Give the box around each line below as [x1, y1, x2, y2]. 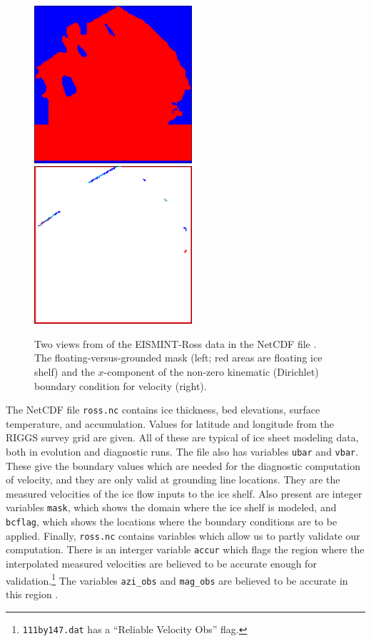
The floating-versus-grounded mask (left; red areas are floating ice [34, 350, 322, 365]
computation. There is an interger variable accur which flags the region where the [6, 542, 365, 557]
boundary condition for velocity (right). [34, 378, 207, 393]
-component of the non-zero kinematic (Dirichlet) [103, 364, 319, 379]
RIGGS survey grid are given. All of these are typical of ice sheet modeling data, [6, 430, 359, 445]
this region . [6, 586, 59, 601]
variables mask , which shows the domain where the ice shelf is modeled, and [6, 500, 337, 515]
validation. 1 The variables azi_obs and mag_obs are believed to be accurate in [6, 570, 348, 588]
